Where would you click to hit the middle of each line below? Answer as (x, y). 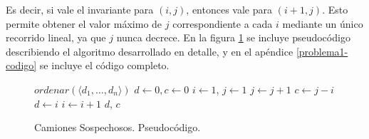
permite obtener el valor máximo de (84, 23)
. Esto (335, 9)
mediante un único (323, 23)
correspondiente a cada (223, 23)
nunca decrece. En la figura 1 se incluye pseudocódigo (233, 37)
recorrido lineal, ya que (56, 37)
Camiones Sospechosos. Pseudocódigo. (118, 127)
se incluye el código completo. (104, 65)
